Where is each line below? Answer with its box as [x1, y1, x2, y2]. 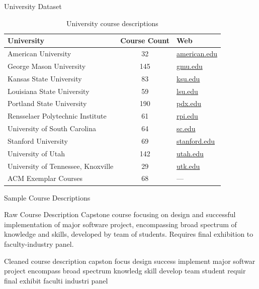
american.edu [177, 48, 217, 59]
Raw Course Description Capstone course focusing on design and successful [4, 209, 236, 220]
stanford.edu [177, 135, 215, 146]
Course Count [120, 35, 170, 46]
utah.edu [177, 148, 204, 158]
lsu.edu [177, 85, 198, 96]
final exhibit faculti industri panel [4, 275, 108, 285]
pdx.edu [177, 98, 202, 109]
